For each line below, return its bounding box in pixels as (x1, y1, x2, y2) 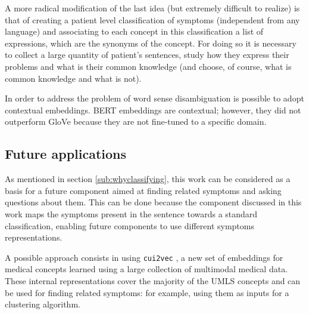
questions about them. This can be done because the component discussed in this (5, 196, 302, 208)
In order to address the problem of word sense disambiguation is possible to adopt (5, 92, 304, 104)
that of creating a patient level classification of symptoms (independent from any (5, 13, 300, 26)
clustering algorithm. (5, 298, 80, 310)
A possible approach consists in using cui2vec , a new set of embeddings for (5, 251, 283, 263)
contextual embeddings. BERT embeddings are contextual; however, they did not (5, 103, 301, 116)
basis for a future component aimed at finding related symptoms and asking (5, 184, 282, 196)
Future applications (5, 144, 127, 163)
